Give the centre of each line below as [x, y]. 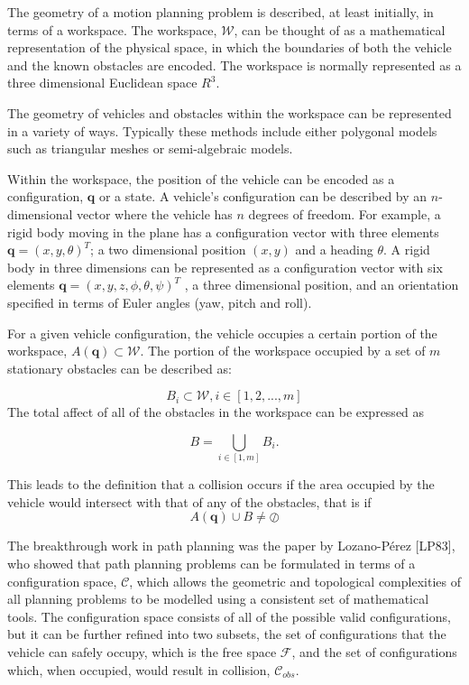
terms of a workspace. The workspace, [112, 29]
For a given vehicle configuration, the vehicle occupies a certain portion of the [222, 333]
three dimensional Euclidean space [102, 83]
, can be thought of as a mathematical [340, 29]
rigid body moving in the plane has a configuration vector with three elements [223, 231]
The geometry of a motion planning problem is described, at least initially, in [221, 12]
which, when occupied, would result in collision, [139, 669]
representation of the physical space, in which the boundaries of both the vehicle [230, 47]
